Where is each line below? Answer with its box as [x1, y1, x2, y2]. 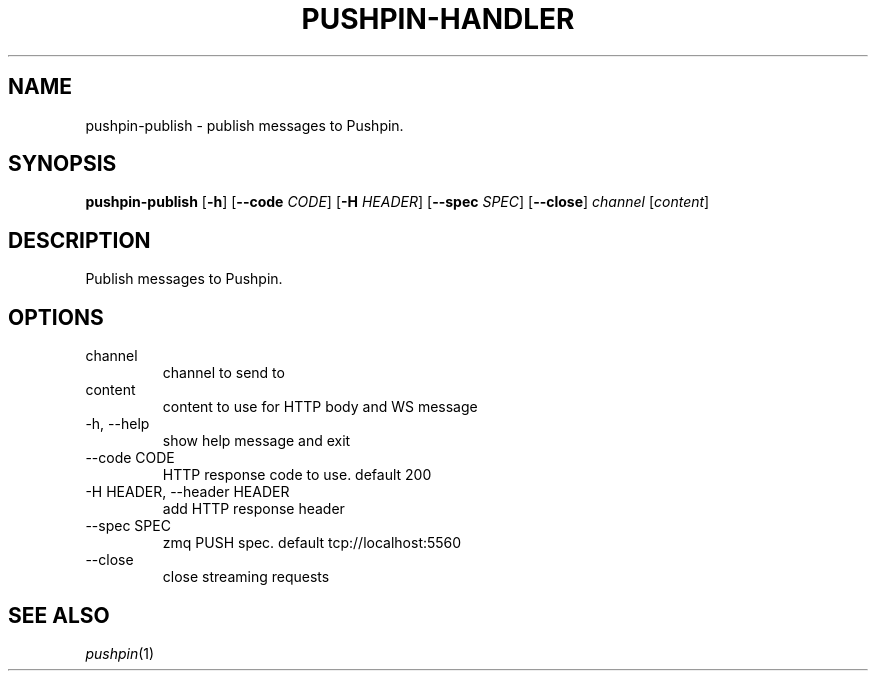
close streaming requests [162, 568, 330, 586]
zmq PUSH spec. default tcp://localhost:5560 [162, 534, 462, 552]
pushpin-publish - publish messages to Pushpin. [85, 116, 404, 134]
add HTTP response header [162, 500, 345, 518]
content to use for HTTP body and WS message [162, 398, 478, 416]
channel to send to [162, 364, 285, 382]
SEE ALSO [8, 602, 110, 628]
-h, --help [85, 415, 150, 433]
